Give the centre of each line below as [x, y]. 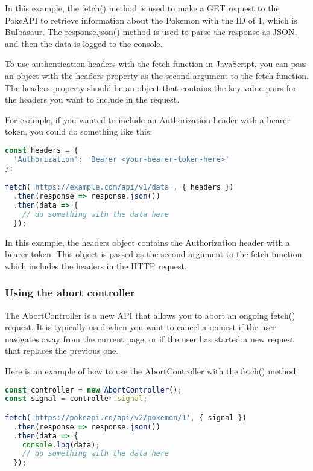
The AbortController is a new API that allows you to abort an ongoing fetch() [150, 315]
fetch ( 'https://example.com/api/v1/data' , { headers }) [119, 187]
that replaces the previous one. [62, 351]
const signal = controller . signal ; [76, 399]
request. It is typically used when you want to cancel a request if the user [141, 327]
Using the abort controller [70, 293]
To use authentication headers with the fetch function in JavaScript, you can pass [156, 64]
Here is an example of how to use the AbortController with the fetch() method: [152, 370]
